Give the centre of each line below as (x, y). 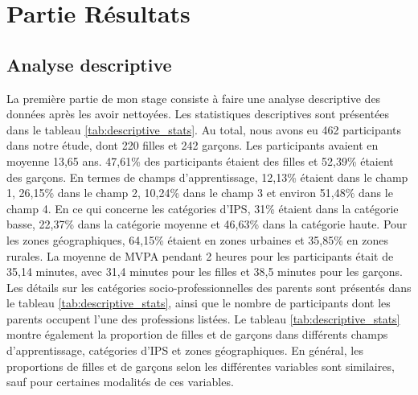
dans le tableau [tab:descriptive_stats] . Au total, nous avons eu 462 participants (204, 129)
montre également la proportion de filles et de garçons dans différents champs (197, 334)
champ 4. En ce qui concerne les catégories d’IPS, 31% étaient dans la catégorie (203, 208)
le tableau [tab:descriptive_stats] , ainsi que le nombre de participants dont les (199, 303)
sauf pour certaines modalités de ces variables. (120, 382)
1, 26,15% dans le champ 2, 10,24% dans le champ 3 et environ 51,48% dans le (200, 193)
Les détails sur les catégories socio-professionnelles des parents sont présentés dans (209, 287)
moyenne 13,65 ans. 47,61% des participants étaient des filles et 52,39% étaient (200, 160)
